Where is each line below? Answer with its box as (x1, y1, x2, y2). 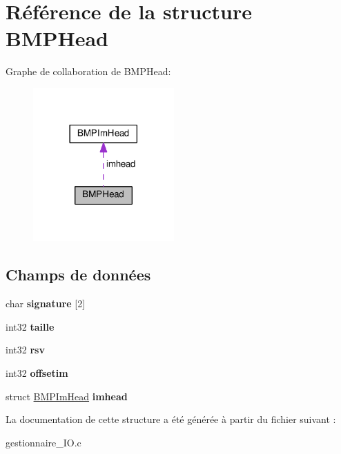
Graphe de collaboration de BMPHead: (6, 64, 171, 79)
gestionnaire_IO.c (6, 435, 81, 449)
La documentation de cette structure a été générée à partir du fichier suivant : (6, 412, 336, 426)
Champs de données (6, 264, 151, 285)
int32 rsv (6, 342, 45, 357)
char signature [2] (6, 296, 86, 311)
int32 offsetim (6, 366, 68, 380)
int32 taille (6, 319, 55, 333)
